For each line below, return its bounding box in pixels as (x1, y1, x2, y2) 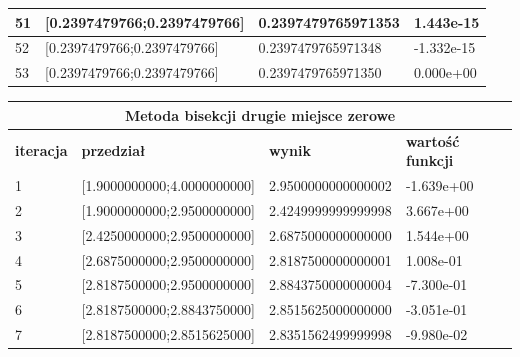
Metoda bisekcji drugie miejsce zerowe (124, 104, 396, 125)
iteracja (15, 140, 68, 161)
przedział (81, 140, 146, 161)
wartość (405, 130, 460, 151)
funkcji (405, 150, 454, 171)
